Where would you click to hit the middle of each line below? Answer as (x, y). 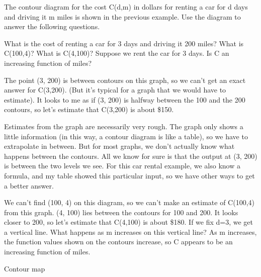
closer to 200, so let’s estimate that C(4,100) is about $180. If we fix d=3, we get (129, 222)
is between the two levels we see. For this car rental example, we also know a (122, 166)
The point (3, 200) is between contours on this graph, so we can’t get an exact (125, 80)
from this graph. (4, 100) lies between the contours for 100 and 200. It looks (121, 212)
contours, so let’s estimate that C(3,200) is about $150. (89, 109)
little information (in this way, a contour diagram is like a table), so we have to (126, 136)
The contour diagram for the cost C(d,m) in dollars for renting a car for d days (126, 7)
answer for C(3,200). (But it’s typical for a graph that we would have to (115, 90)
